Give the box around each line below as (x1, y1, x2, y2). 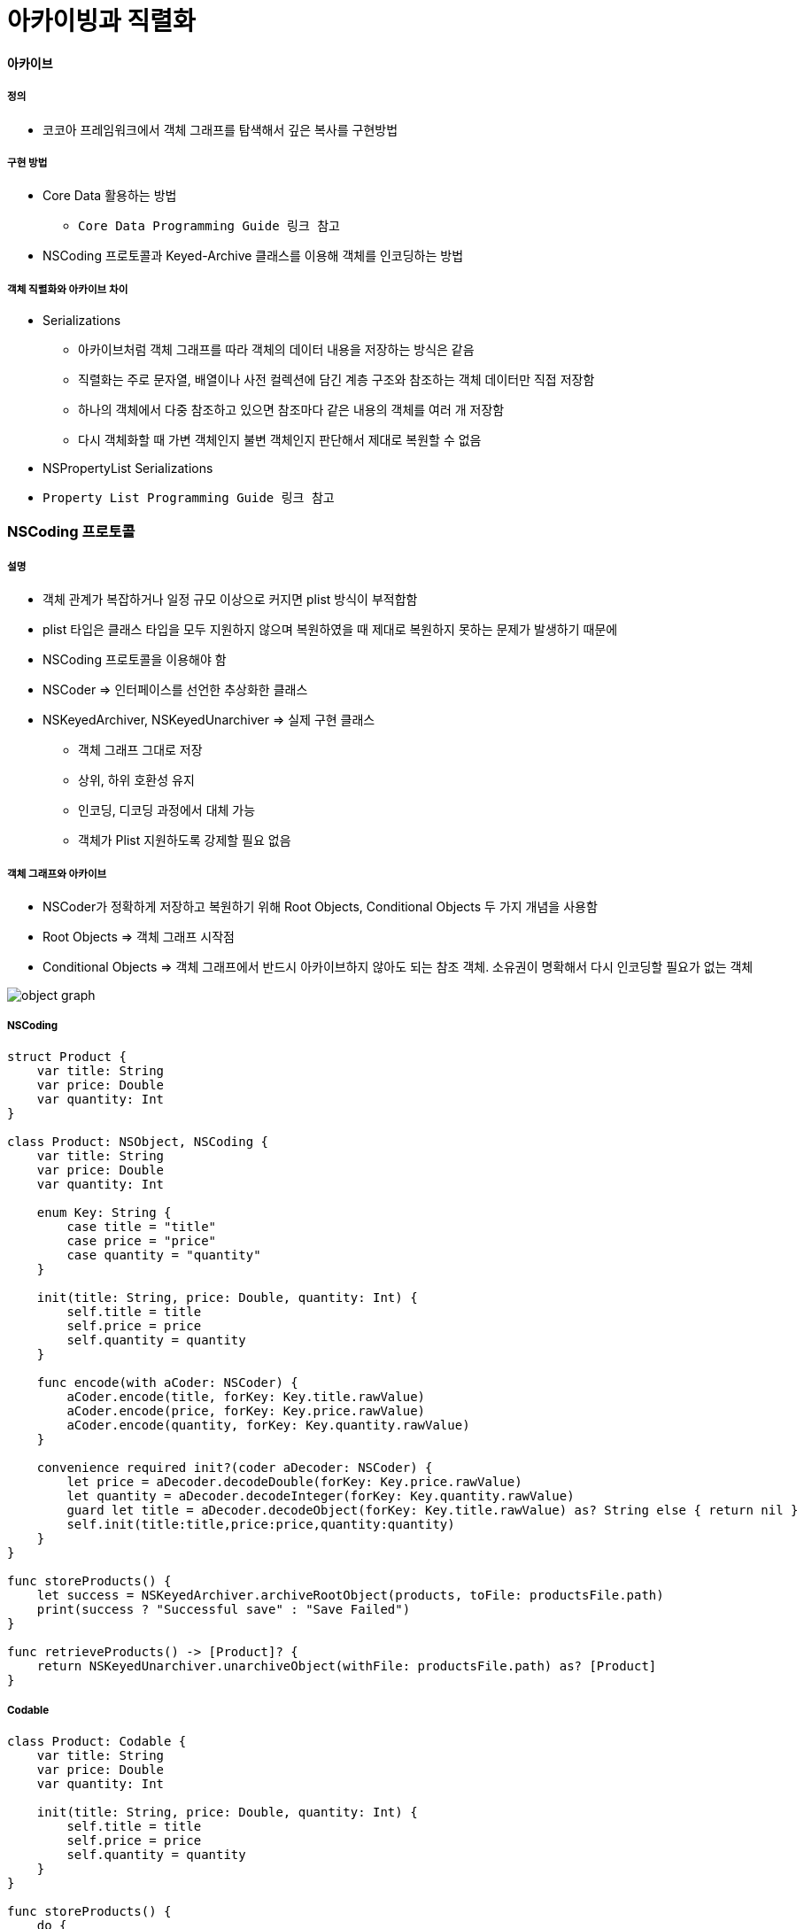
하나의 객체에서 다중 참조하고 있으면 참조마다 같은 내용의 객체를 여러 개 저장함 (78, 402, 505, 418)
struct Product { (7, 1049, 127, 1064)
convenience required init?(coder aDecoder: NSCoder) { (36, 1460, 433, 1475)
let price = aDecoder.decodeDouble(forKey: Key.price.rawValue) (66, 1474, 522, 1489)
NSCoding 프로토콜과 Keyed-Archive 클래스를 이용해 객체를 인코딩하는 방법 (43, 248, 464, 264)
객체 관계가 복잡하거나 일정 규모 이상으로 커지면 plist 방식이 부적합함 (43, 592, 418, 608)
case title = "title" (66, 1219, 217, 1234)
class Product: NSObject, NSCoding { (7, 1134, 269, 1149)
